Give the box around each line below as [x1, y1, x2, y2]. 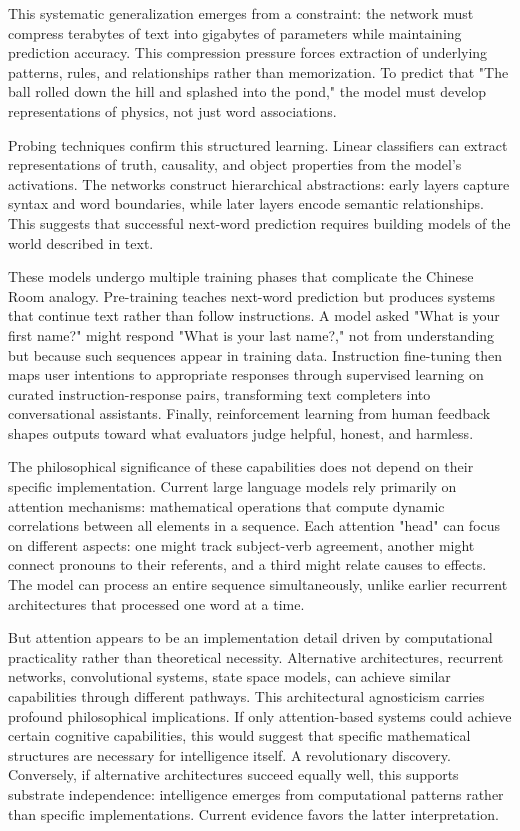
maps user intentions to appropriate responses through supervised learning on [8, 364, 484, 385]
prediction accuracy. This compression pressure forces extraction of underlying [8, 42, 488, 63]
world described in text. [8, 232, 154, 253]
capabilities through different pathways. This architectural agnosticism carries [8, 686, 485, 706]
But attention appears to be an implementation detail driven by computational [8, 627, 493, 648]
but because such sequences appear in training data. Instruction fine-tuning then [8, 344, 503, 365]
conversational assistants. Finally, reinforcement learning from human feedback [8, 403, 491, 424]
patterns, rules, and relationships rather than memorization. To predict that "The [8, 61, 509, 82]
